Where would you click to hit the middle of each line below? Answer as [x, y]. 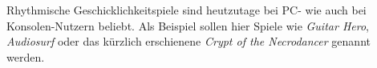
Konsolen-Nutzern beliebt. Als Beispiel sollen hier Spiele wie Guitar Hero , [188, 25]
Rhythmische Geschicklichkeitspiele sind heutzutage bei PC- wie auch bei [186, 10]
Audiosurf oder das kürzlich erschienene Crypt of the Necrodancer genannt [188, 41]
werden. [26, 56]
